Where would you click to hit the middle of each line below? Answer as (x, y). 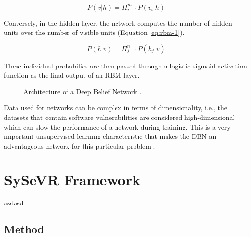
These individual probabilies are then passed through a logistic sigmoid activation (125, 65)
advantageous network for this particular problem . (80, 145)
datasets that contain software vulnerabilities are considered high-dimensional (119, 117)
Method (24, 229)
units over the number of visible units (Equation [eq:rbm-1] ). (94, 32)
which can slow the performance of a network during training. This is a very (117, 127)
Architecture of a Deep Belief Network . (83, 91)
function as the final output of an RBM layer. (72, 75)
